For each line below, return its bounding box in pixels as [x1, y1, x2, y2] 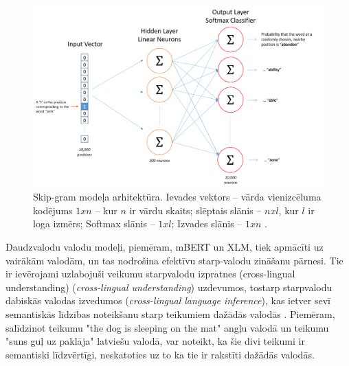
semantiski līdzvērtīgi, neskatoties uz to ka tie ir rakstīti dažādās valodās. [5, 347, 315, 361]
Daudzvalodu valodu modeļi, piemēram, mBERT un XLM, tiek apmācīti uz [5, 239, 324, 253]
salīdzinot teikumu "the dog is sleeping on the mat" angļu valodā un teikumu [5, 320, 329, 334]
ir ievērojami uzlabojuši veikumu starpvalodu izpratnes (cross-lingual [5, 266, 295, 281]
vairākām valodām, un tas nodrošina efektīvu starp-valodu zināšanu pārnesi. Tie [5, 253, 344, 267]
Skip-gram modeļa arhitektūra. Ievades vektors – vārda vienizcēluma [33, 190, 322, 204]
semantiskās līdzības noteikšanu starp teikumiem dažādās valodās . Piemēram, [5, 306, 335, 321]
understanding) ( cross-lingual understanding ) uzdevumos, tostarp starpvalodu [5, 279, 333, 294]
